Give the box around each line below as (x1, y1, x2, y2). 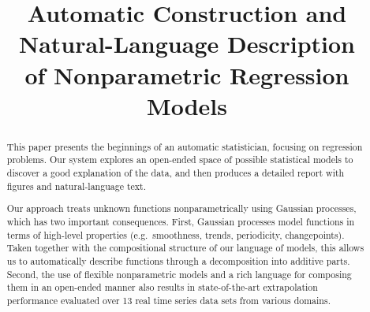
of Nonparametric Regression (24, 58, 349, 91)
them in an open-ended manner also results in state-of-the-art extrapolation (6, 280, 318, 294)
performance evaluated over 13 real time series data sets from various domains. (6, 293, 331, 306)
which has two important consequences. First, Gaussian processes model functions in (6, 214, 355, 228)
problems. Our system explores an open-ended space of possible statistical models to (6, 153, 353, 166)
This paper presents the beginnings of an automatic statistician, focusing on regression (6, 139, 363, 153)
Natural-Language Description (19, 28, 355, 60)
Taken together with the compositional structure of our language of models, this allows (6, 241, 364, 254)
